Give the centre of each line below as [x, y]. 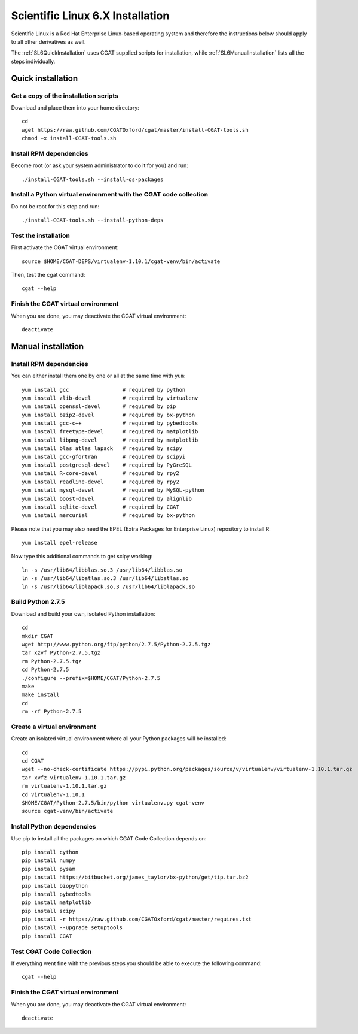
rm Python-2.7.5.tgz [52, 661]
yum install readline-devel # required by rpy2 [100, 482]
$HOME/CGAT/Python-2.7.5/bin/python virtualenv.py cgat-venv [113, 803]
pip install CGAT [47, 936]
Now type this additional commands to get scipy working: [82, 556]
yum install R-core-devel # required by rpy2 [100, 474]
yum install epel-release [60, 543]
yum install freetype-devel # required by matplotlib [110, 432]
